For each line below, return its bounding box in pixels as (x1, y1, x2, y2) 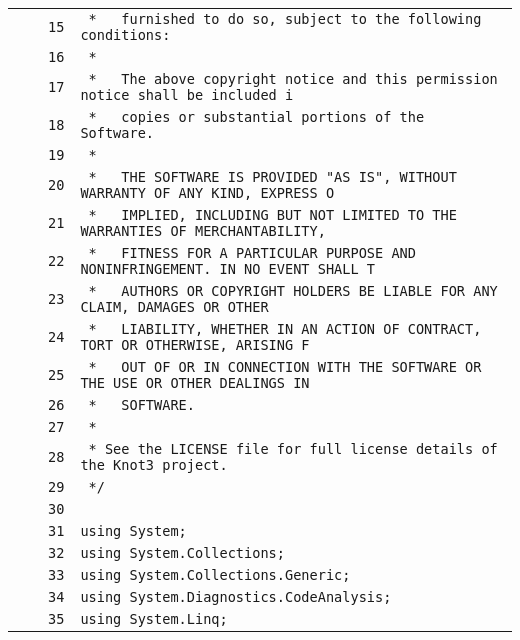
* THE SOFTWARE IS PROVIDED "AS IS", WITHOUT (88, 169, 457, 185)
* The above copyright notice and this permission (88, 71, 498, 87)
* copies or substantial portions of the (88, 109, 425, 125)
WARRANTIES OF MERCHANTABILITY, (80, 223, 326, 239)
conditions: (80, 27, 171, 43)
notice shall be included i (80, 87, 294, 103)
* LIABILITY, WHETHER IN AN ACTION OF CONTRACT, (88, 321, 482, 337)
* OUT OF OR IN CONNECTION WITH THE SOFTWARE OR (88, 359, 482, 375)
